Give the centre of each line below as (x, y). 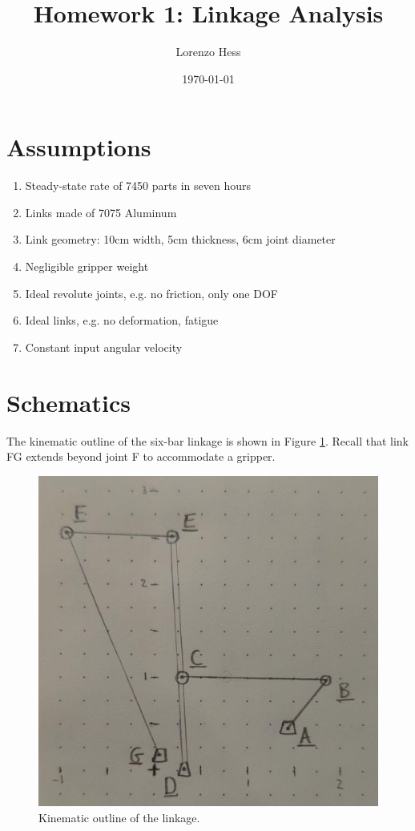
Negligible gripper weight (87, 266)
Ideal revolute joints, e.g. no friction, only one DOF (151, 293)
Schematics (68, 402)
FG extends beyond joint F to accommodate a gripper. (141, 456)
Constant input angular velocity (104, 347)
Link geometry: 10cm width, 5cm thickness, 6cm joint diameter (180, 239)
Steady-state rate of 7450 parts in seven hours (138, 186)
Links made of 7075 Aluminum (101, 212)
